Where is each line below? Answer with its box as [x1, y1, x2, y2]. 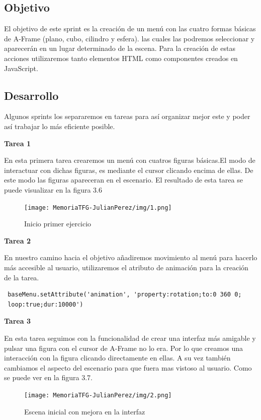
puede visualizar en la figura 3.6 [4, 184, 103, 195]
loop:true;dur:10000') [8, 301, 83, 308]
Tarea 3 [4, 316, 31, 326]
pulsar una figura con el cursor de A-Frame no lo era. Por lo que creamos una [4, 342, 243, 353]
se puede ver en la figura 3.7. [4, 372, 93, 383]
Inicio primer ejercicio [24, 218, 92, 229]
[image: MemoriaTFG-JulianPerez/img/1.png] [24, 204, 172, 211]
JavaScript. [4, 63, 38, 73]
